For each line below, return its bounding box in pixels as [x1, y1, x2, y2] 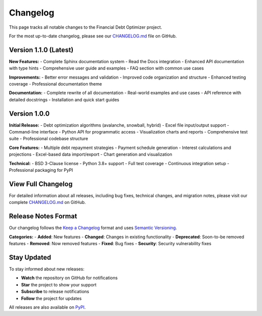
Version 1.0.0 [9, 109, 50, 117]
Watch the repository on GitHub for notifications [21, 275, 118, 281]
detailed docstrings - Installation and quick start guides [9, 97, 119, 102]
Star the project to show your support [21, 282, 97, 287]
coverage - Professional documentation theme [9, 81, 102, 87]
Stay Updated [9, 253, 51, 262]
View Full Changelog [9, 180, 73, 188]
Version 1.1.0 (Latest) [9, 46, 74, 54]
